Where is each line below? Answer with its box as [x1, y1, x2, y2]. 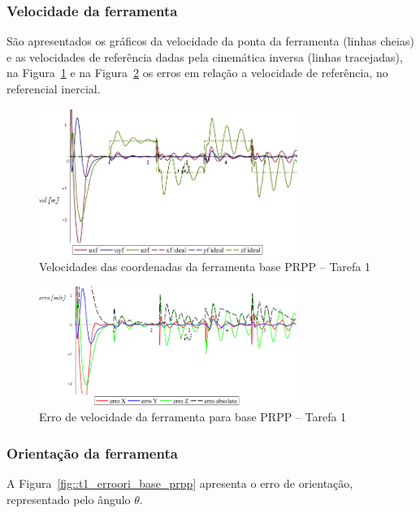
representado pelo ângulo [6, 490, 131, 507]
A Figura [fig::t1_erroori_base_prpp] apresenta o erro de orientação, [6, 474, 353, 491]
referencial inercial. [6, 80, 101, 97]
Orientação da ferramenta [6, 442, 178, 463]
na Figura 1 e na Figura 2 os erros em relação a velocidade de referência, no [6, 64, 388, 81]
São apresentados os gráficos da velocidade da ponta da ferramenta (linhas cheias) [6, 32, 414, 50]
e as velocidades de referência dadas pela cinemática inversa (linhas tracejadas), [6, 48, 403, 65]
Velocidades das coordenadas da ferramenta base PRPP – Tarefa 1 [39, 258, 371, 275]
